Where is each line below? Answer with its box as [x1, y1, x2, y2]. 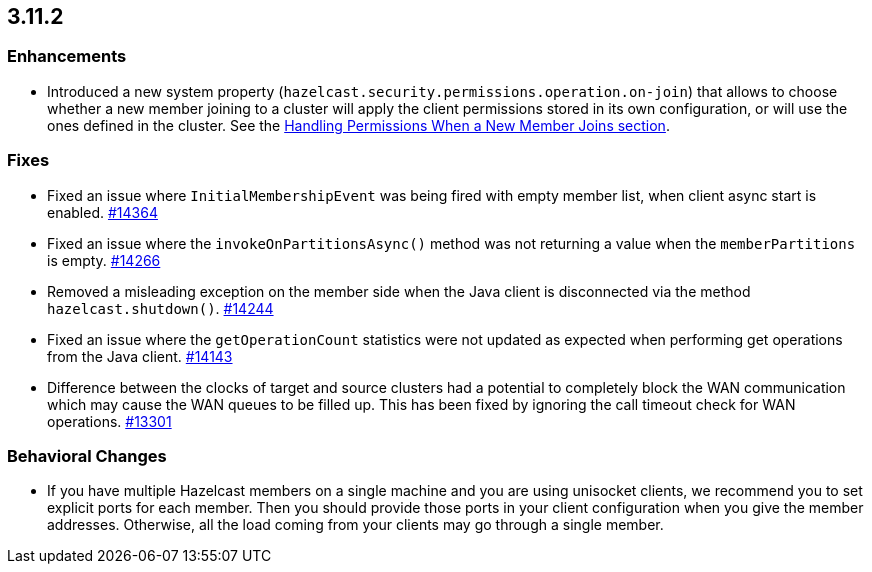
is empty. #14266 [47, 251, 161, 269]
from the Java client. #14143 [47, 347, 233, 365]
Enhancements [7, 46, 127, 67]
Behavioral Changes [7, 445, 167, 466]
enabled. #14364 [47, 203, 158, 221]
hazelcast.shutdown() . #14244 [47, 299, 274, 317]
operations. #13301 [47, 412, 172, 430]
